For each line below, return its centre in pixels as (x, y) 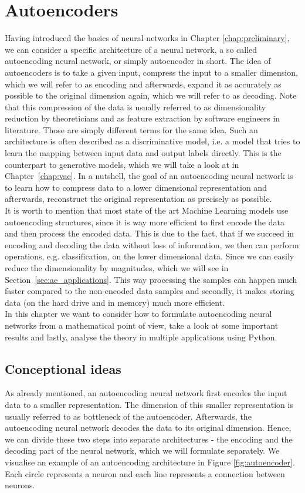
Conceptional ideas (63, 368)
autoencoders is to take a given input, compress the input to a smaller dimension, (151, 72)
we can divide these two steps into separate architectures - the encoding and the (149, 439)
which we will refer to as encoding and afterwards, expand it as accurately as (143, 84)
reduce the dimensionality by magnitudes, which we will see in (117, 268)
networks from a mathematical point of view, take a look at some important (142, 325)
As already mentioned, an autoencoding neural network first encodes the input (146, 393)
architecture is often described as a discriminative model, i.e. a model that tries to (152, 141)
